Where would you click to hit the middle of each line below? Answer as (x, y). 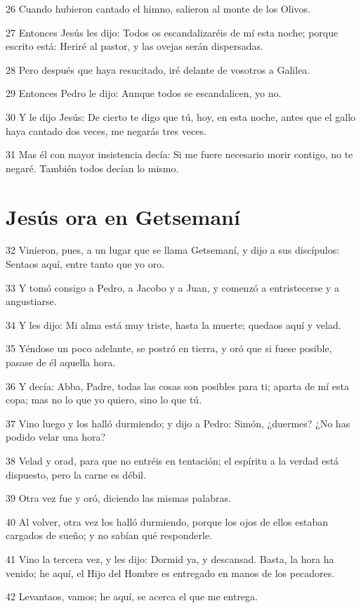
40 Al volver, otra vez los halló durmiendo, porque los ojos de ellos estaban (167, 521)
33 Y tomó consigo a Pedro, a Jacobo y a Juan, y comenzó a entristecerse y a (172, 287)
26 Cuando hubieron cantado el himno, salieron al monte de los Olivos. (158, 8)
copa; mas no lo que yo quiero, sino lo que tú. (104, 400)
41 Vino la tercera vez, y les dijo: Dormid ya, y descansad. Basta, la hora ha (170, 558)
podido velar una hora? (56, 437)
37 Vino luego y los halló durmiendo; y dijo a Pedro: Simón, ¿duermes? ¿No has (178, 423)
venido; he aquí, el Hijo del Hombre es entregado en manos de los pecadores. (170, 573)
